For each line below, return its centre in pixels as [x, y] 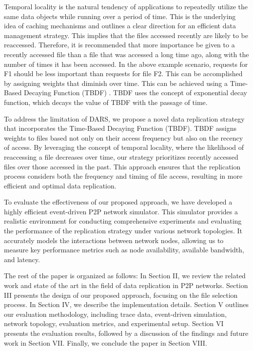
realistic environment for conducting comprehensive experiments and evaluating [123, 221]
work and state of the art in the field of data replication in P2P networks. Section [126, 285]
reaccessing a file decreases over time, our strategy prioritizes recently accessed [121, 156]
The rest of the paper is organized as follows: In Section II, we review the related [125, 276]
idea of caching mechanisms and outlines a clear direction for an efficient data [120, 26]
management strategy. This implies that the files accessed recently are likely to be [126, 35]
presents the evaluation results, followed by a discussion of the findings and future [126, 333]
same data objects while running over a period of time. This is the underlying [120, 16]
